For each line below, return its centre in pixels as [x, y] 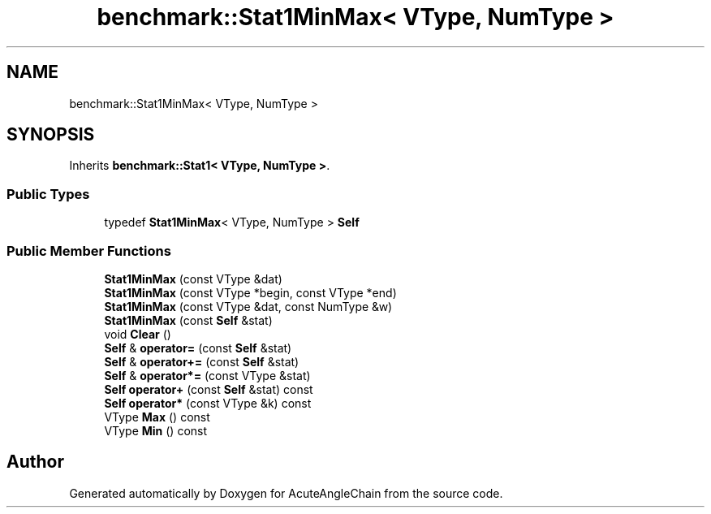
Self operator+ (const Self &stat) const [209, 389]
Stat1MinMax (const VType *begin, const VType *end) [250, 292]
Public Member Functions [89, 251]
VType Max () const [157, 417]
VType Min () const [156, 430]
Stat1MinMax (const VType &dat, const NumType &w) [248, 306]
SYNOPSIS [51, 135]
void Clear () [138, 334]
